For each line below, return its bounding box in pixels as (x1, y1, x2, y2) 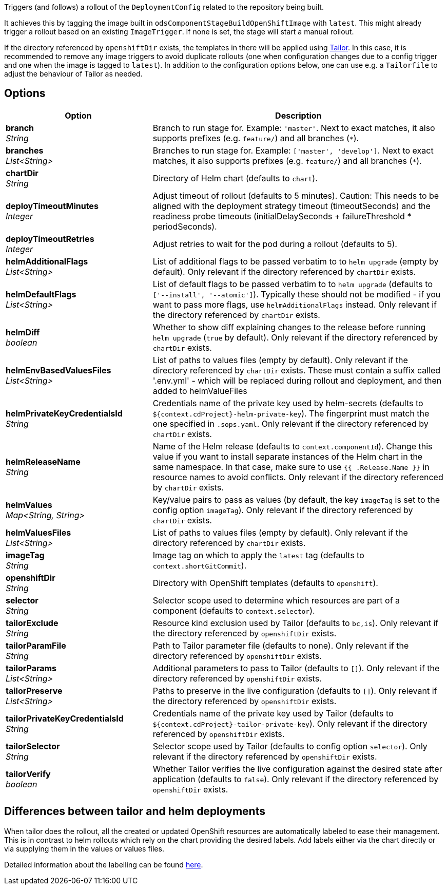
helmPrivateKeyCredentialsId (6, 408, 123, 419)
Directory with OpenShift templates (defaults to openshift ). (152, 577, 378, 588)
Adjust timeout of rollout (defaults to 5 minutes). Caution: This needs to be (152, 190, 439, 201)
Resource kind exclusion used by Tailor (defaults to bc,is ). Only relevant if (152, 617, 439, 628)
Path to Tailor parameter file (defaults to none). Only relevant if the (152, 640, 409, 651)
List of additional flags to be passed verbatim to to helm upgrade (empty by (152, 256, 439, 267)
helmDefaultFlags (6, 289, 76, 299)
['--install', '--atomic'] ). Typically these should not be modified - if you (152, 289, 441, 299)
